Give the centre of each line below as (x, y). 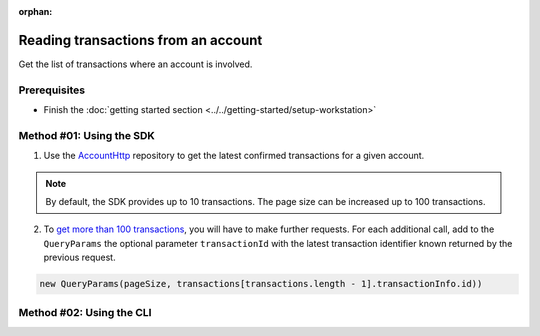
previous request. (79, 257)
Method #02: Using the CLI (85, 313)
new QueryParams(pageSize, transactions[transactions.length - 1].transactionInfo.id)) (261, 284)
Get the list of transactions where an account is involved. (135, 64)
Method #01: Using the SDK (86, 135)
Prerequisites (51, 90)
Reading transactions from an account (140, 40)
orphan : (35, 11)
